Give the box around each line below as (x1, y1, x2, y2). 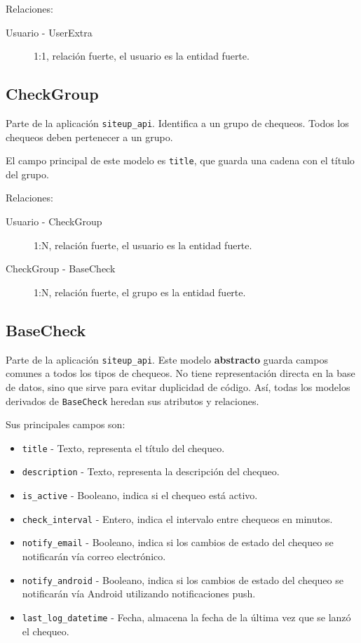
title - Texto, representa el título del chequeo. (22, 440, 225, 455)
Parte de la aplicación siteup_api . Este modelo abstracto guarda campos (6, 352, 328, 366)
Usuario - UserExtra (6, 25, 93, 39)
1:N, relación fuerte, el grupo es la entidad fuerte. (34, 284, 246, 299)
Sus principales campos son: (6, 417, 125, 432)
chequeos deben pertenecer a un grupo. (6, 129, 173, 144)
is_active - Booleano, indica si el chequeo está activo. (22, 488, 258, 503)
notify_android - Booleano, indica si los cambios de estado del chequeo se (22, 572, 343, 587)
